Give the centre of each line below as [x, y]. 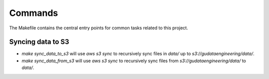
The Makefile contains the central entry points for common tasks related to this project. [99, 28]
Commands [34, 13]
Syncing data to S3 [39, 42]
